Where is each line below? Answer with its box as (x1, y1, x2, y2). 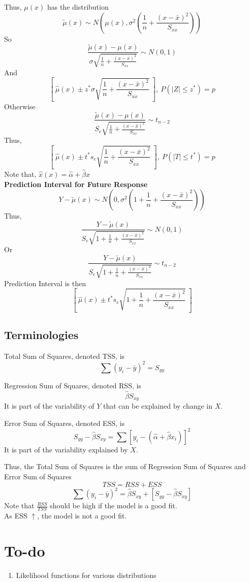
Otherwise (4, 101, 36, 111)
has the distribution (47, 2, 109, 12)
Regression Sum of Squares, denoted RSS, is (4, 380, 141, 390)
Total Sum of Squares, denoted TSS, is (4, 350, 125, 361)
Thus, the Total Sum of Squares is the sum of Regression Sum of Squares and (4, 461, 246, 472)
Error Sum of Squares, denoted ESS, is (4, 417, 125, 428)
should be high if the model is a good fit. (50, 500, 177, 511)
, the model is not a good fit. (37, 510, 127, 520)
